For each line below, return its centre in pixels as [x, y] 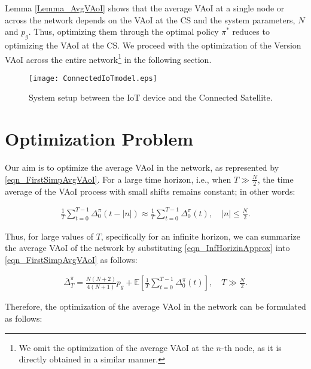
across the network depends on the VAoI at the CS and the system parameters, [150, 19]
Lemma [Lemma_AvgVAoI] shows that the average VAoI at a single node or [145, 8]
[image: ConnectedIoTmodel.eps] [93, 78]
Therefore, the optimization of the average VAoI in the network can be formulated [155, 306]
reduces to [251, 31]
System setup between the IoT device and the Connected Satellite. [151, 97]
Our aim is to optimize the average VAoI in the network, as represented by [142, 167]
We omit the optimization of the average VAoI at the [116, 347]
